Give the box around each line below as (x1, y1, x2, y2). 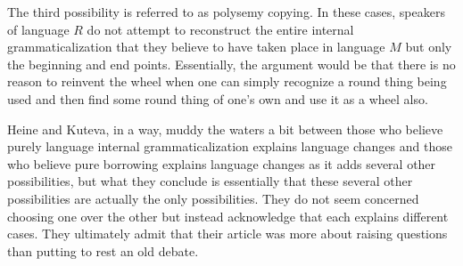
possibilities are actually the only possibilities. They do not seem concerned (7, 189, 419, 207)
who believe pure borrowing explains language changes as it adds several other (7, 154, 436, 173)
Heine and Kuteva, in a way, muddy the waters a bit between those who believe (7, 119, 443, 138)
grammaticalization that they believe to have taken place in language (7, 37, 385, 56)
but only (405, 37, 452, 56)
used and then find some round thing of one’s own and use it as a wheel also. (7, 89, 428, 108)
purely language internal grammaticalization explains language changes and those (7, 137, 452, 156)
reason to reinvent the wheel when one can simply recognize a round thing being (7, 72, 447, 91)
